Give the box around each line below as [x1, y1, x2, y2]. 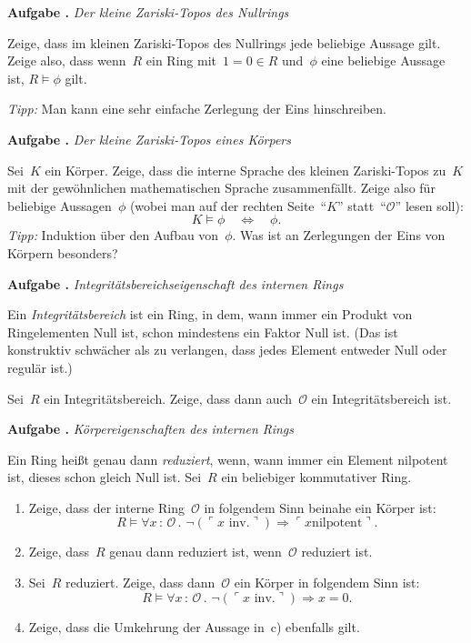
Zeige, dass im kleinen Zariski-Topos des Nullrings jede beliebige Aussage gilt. [7, 33, 441, 52]
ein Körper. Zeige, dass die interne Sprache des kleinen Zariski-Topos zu [45, 160, 446, 179]
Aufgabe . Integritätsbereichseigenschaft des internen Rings [7, 274, 344, 293]
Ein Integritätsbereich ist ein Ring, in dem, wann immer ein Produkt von [7, 305, 413, 324]
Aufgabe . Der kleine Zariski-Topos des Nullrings [7, 3, 289, 21]
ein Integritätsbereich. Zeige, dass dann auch [44, 388, 293, 407]
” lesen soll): [395, 196, 464, 215]
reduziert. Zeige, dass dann [65, 573, 215, 592]
